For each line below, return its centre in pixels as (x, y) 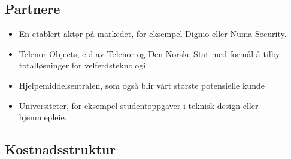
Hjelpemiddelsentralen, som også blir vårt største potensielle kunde (142, 85)
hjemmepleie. (43, 117)
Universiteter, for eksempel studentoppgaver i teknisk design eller (139, 105)
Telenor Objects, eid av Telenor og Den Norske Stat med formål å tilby (149, 53)
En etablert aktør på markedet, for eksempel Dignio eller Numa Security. (153, 34)
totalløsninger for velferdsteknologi (82, 65)
